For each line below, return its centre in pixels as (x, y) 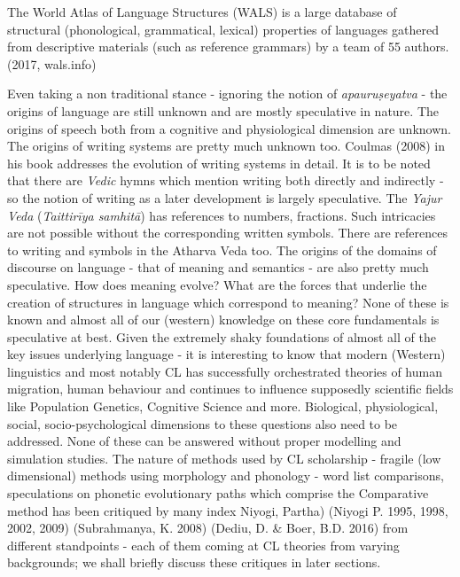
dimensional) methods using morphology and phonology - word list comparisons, (226, 476)
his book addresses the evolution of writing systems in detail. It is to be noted (219, 163)
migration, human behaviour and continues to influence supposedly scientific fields (230, 389)
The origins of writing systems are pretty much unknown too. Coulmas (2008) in (226, 146)
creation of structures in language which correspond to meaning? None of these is (228, 302)
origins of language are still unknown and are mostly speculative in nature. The (223, 110)
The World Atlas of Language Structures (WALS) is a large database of (202, 12)
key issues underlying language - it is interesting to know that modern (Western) (226, 354)
